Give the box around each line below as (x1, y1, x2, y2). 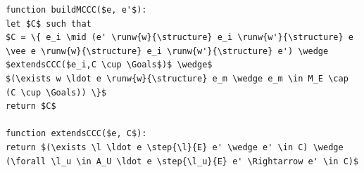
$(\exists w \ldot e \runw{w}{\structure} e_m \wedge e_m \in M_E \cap (6, 73, 349, 84)
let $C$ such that (6, 18, 92, 29)
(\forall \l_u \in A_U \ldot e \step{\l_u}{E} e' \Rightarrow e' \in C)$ (6, 156, 359, 166)
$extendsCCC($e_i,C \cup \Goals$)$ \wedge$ (6, 60, 213, 70)
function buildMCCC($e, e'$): (6, 5, 147, 15)
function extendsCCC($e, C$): (6, 128, 147, 139)
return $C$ (6, 101, 56, 112)
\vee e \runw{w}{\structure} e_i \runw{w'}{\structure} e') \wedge (6, 46, 329, 56)
